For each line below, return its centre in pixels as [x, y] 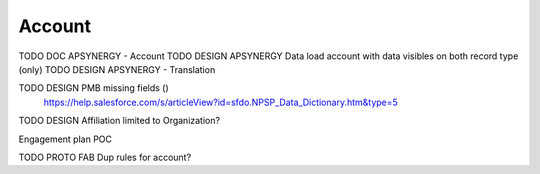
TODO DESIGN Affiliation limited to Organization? [119, 121]
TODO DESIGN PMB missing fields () [93, 88]
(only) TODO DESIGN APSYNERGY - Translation [117, 69]
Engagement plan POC [65, 139]
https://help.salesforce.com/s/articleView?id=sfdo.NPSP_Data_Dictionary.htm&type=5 [221, 102]
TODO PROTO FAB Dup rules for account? [105, 157]
